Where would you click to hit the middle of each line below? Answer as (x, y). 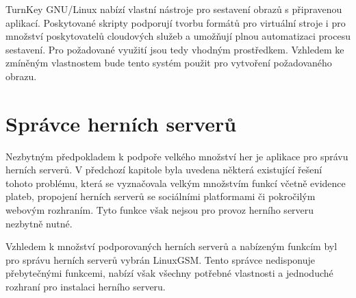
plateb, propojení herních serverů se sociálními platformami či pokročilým (161, 196)
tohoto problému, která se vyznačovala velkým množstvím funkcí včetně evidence (176, 183)
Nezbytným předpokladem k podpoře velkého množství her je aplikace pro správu (177, 156)
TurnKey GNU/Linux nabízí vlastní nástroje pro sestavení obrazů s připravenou (174, 9)
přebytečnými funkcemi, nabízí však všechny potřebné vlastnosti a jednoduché (169, 273)
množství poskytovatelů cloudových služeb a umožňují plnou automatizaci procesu (178, 36)
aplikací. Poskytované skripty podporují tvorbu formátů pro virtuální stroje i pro (176, 22)
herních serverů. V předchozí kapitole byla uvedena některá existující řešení (164, 170)
